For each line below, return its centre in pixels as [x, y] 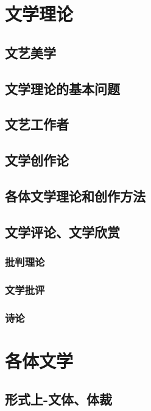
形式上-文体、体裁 [59, 399]
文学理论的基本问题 [62, 88]
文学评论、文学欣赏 [62, 231]
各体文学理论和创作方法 [75, 195]
